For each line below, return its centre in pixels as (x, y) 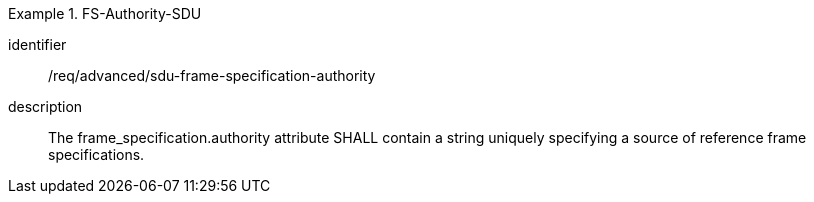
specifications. (96, 154)
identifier (37, 44)
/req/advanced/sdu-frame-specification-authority (212, 75)
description (45, 106)
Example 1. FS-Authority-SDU (105, 13)
